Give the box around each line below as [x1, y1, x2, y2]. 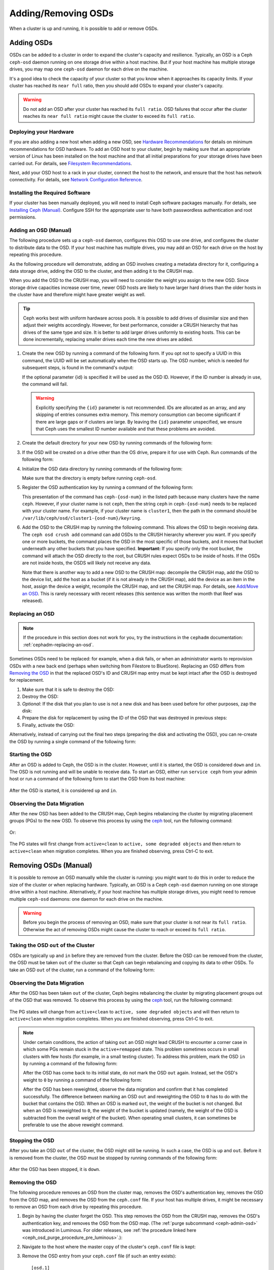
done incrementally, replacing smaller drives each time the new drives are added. [23, 336, 193, 342]
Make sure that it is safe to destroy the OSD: [22, 686, 114, 692]
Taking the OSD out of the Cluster [9, 941, 95, 948]
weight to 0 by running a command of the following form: [23, 1077, 142, 1083]
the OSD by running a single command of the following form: [9, 738, 136, 744]
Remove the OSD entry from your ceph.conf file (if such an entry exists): [22, 1253, 177, 1259]
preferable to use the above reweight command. [23, 1122, 124, 1128]
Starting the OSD [9, 751, 52, 758]
